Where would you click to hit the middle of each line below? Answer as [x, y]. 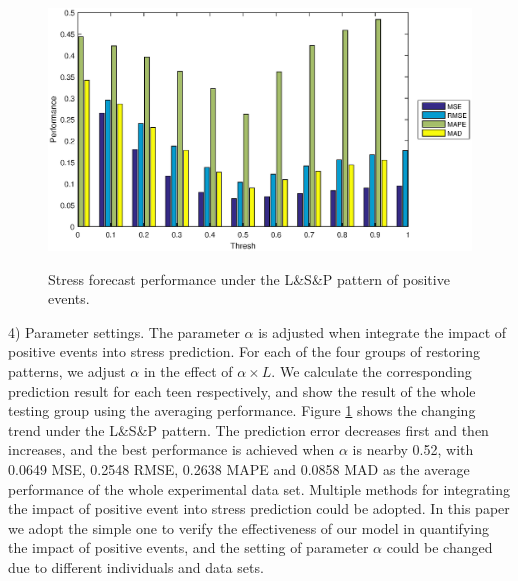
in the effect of [188, 371]
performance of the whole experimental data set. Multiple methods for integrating [259, 488]
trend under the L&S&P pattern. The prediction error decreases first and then [248, 429]
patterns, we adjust [67, 371]
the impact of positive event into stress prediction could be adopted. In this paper [259, 508]
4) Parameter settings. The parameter [124, 331]
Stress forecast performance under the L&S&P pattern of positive [249, 278]
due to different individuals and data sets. [136, 566]
